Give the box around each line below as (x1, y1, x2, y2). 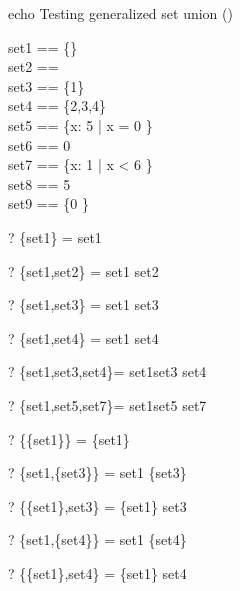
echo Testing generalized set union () (8, 3, 233, 23)
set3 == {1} (8, 75, 85, 96)
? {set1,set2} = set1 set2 (8, 260, 159, 281)
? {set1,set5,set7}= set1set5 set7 (8, 394, 207, 415)
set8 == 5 (8, 173, 71, 194)
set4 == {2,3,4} (8, 95, 107, 116)
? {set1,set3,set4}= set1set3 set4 (8, 361, 207, 382)
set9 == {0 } (8, 193, 89, 214)
